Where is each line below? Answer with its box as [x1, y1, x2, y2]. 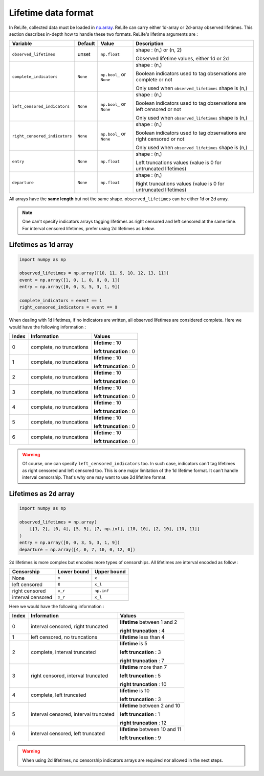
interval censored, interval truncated [31, 711, 115, 718]
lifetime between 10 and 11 [120, 726, 181, 733]
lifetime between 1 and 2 [120, 619, 177, 626]
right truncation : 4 [120, 627, 165, 634]
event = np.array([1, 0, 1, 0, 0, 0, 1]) [19, 277, 120, 282]
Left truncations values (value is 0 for [135, 159, 222, 166]
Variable [12, 40, 32, 47]
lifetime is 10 [120, 687, 150, 694]
